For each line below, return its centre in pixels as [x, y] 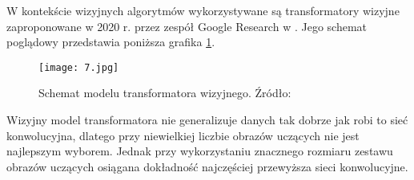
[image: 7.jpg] [79, 67]
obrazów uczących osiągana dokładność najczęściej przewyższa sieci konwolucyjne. [207, 166]
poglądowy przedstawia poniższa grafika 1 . [111, 42]
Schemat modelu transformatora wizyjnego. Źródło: [165, 93]
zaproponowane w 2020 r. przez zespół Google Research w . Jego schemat [187, 26]
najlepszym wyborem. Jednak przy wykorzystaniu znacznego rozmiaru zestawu [200, 151]
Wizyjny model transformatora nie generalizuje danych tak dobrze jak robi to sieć [207, 120]
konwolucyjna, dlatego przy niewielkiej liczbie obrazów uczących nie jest [183, 135]
